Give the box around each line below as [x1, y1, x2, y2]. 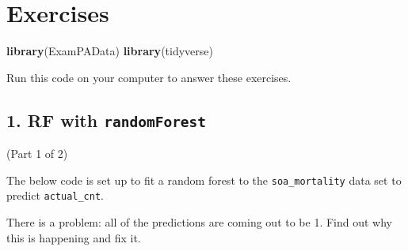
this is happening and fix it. [6, 229, 141, 245]
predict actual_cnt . [6, 187, 104, 204]
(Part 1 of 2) [6, 145, 68, 162]
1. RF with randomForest [6, 107, 207, 132]
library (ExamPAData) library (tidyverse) [6, 43, 213, 59]
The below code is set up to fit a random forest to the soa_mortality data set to [6, 171, 402, 188]
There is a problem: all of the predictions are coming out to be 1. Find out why [6, 214, 393, 230]
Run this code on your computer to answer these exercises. [6, 69, 292, 85]
